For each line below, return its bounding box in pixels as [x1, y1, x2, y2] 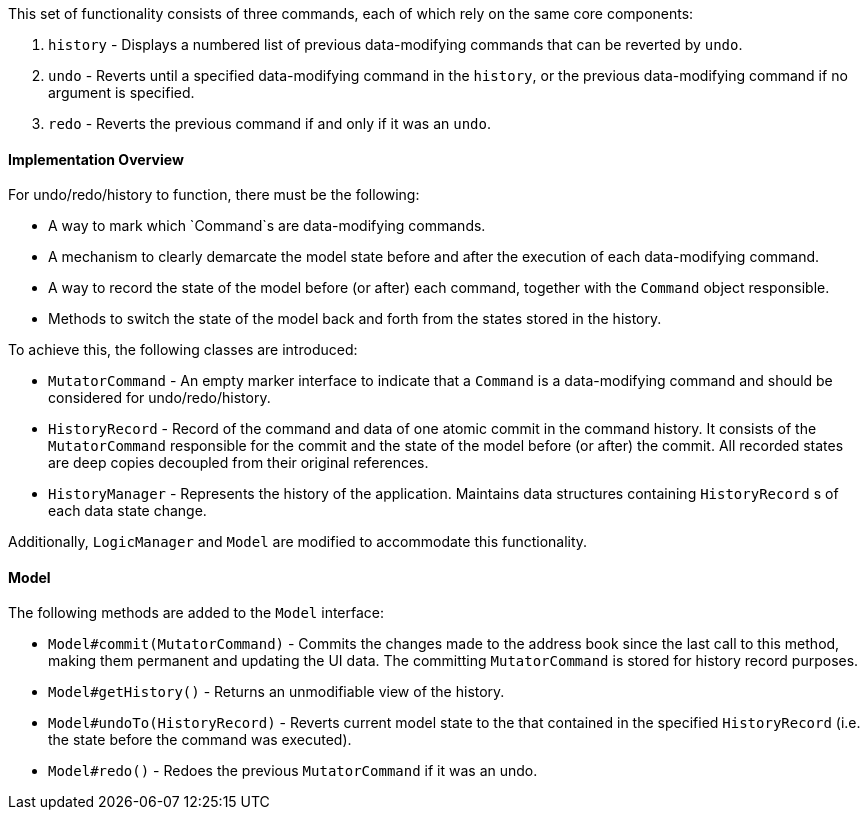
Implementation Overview [8, 150, 184, 168]
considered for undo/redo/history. [48, 389, 271, 407]
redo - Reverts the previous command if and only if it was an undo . [48, 115, 492, 132]
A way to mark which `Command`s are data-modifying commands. [48, 217, 486, 235]
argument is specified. [48, 84, 195, 101]
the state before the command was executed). [48, 731, 352, 749]
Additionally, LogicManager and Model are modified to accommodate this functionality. [8, 533, 588, 551]
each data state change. [48, 502, 207, 520]
